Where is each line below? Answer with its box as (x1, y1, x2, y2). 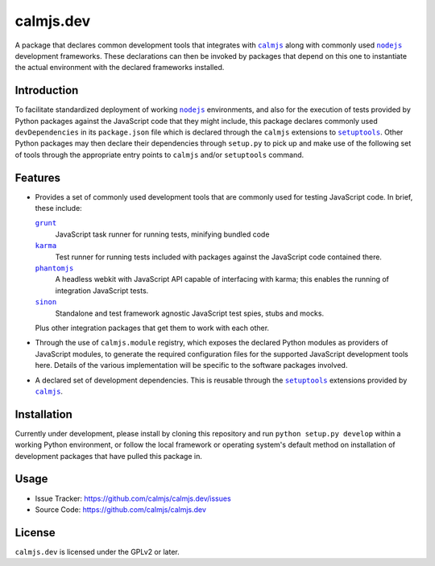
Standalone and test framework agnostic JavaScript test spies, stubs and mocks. (55, 308, 325, 318)
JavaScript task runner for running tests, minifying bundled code (55, 229, 270, 239)
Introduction (14, 84, 79, 97)
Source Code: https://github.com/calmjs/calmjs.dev (35, 504, 207, 514)
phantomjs (35, 264, 74, 273)
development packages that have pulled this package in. (14, 451, 203, 461)
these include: (35, 204, 82, 213)
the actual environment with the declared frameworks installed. (14, 63, 225, 72)
